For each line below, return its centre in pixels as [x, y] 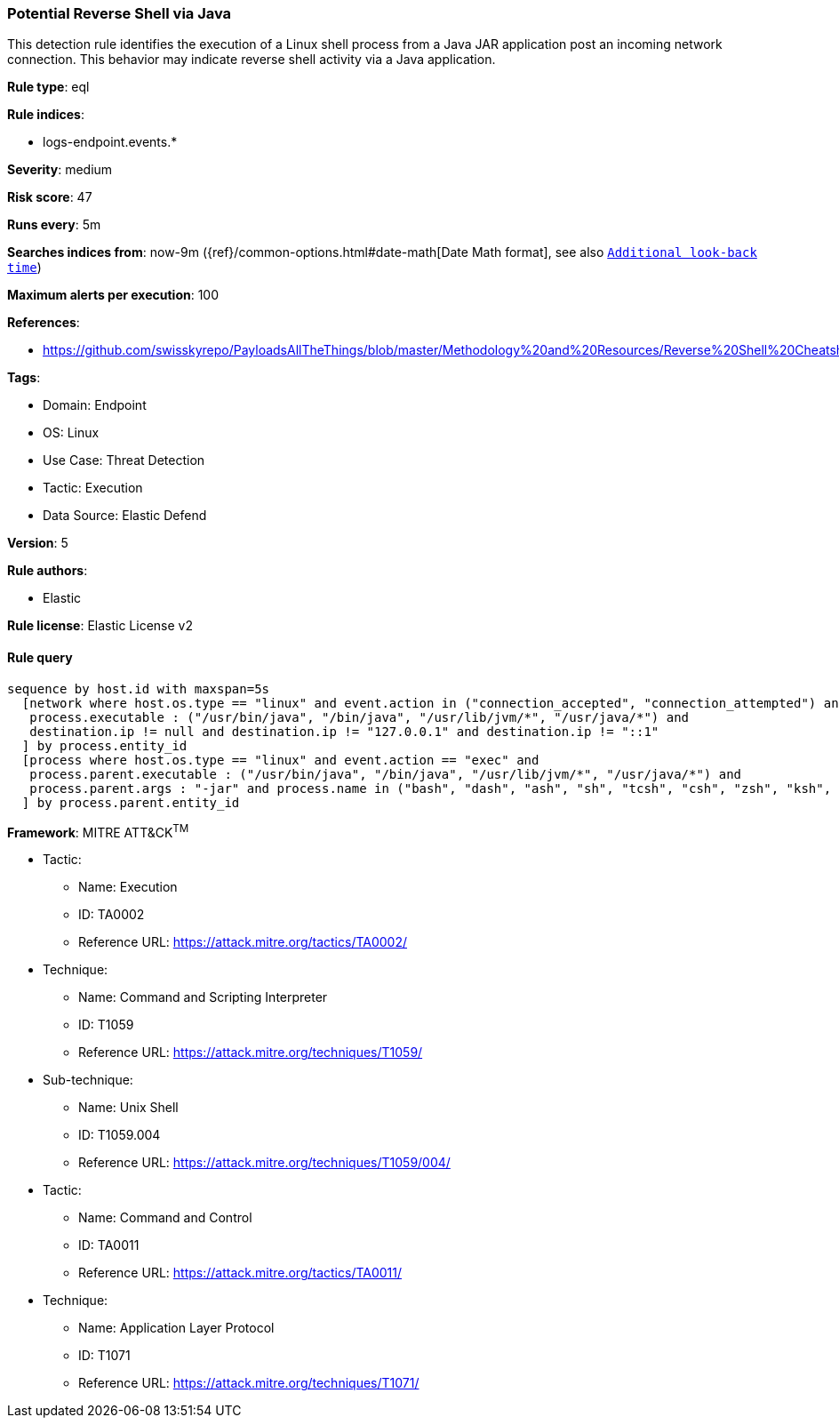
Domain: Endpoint [95, 405]
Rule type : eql [48, 87]
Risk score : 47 [50, 197]
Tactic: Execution [93, 488]
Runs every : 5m [54, 225]
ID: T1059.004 [120, 1135]
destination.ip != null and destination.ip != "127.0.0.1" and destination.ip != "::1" [344, 731]
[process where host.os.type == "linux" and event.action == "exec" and [280, 760]
